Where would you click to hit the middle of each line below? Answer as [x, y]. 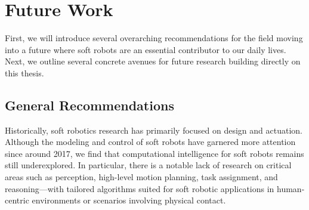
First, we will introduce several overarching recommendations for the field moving [154, 38]
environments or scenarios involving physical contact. [129, 200]
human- [291, 188]
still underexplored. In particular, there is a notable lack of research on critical [148, 165]
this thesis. [24, 72]
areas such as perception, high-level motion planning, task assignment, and [141, 177]
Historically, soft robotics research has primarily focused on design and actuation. [154, 130]
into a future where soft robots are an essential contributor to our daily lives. [146, 49]
